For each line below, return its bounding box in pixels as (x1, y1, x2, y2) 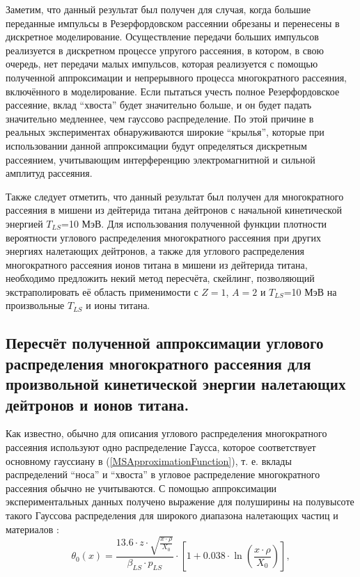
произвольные (6, 298, 65, 313)
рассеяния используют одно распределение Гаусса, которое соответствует (6, 440, 316, 455)
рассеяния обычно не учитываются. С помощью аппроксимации (6, 480, 277, 495)
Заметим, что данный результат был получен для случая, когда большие (6, 2, 311, 16)
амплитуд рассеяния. (6, 166, 93, 180)
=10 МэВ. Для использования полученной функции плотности (61, 216, 327, 230)
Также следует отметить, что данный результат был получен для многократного (6, 189, 344, 203)
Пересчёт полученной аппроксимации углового (6, 332, 324, 354)
